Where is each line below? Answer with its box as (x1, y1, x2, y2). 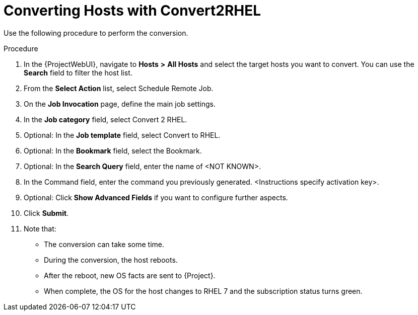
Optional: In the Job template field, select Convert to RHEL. (24, 130, 221, 139)
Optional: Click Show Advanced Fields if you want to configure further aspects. (24, 193, 288, 202)
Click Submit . (24, 208, 69, 217)
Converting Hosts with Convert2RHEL (4, 2, 261, 19)
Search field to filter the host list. (24, 68, 132, 77)
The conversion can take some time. (44, 240, 165, 249)
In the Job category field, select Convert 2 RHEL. (24, 115, 187, 124)
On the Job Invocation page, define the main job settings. (24, 99, 216, 108)
